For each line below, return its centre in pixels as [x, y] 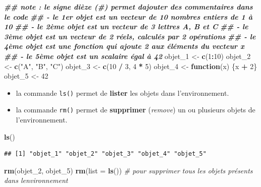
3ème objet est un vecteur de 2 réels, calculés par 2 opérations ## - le [130, 36]
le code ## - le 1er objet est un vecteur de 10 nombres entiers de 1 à [128, 16]
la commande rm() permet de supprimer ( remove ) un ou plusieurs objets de [136, 110]
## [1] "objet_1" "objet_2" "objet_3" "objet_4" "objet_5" [105, 154]
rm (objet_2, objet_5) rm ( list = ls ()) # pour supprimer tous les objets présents [128, 170]
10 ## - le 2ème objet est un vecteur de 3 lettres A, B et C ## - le [126, 26]
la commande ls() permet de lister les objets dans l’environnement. [122, 92]
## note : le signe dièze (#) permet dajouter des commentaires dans [128, 7]
